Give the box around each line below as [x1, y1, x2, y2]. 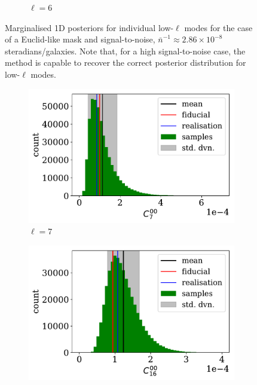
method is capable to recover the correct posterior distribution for [5, 56, 246, 69]
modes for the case [184, 21, 253, 33]
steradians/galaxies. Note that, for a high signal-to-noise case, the [5, 44, 246, 57]
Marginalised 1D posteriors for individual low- [5, 21, 174, 33]
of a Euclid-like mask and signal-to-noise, [5, 33, 155, 45]
